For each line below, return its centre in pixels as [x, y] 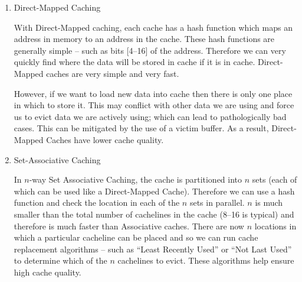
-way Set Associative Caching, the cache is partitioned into [136, 179]
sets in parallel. [217, 202]
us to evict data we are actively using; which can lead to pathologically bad [150, 116]
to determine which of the [60, 260]
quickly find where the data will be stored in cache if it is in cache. [134, 62]
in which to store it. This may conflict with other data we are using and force [154, 105]
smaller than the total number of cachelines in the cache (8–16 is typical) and [154, 214]
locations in [275, 226]
